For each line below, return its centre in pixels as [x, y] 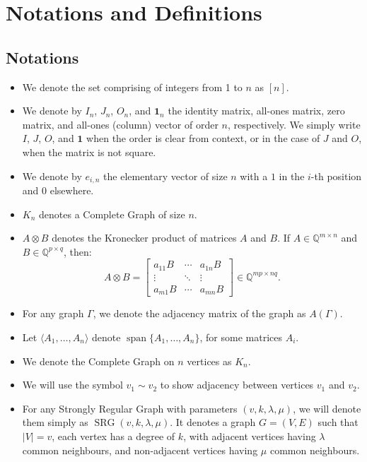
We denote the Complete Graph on [98, 361]
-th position [336, 176]
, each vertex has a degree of [113, 436]
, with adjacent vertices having [250, 436]
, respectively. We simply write [294, 124]
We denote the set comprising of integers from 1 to [132, 87]
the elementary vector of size [165, 176]
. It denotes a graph [213, 422]
